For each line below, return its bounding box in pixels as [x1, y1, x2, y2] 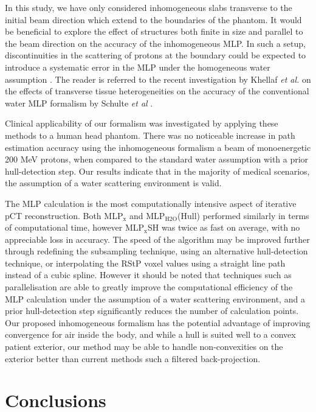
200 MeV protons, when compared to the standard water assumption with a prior [5, 153, 309, 166]
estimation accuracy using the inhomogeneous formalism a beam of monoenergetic [5, 141, 311, 153]
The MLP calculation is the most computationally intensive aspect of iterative [5, 197, 297, 209]
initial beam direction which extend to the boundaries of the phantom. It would [5, 13, 302, 26]
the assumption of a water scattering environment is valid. [5, 176, 222, 189]
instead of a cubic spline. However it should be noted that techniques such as [5, 268, 292, 281]
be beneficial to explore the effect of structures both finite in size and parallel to [5, 25, 303, 38]
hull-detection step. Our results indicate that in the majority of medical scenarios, [5, 164, 310, 177]
